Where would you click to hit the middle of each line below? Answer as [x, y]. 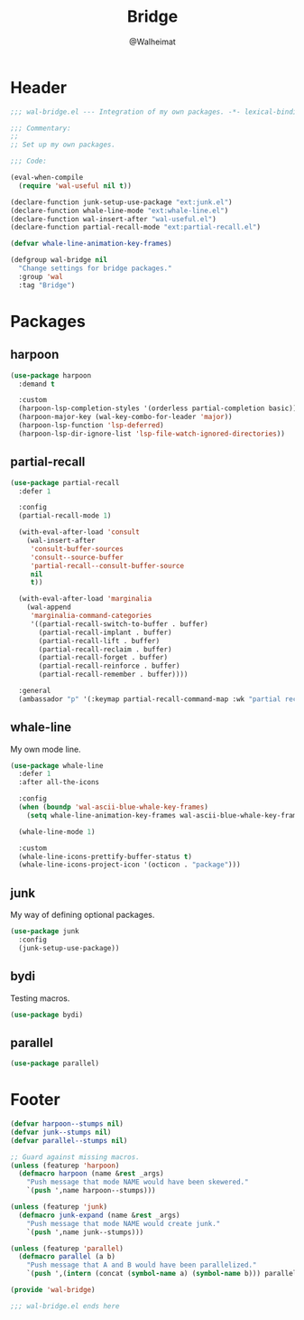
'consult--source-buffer [77, 557]
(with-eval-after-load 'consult [79, 532]
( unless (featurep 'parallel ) [67, 1249]
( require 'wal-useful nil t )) [75, 186]
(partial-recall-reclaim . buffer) [105, 649]
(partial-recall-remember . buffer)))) [113, 675]
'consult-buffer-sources [77, 548]
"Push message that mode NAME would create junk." [124, 1223]
